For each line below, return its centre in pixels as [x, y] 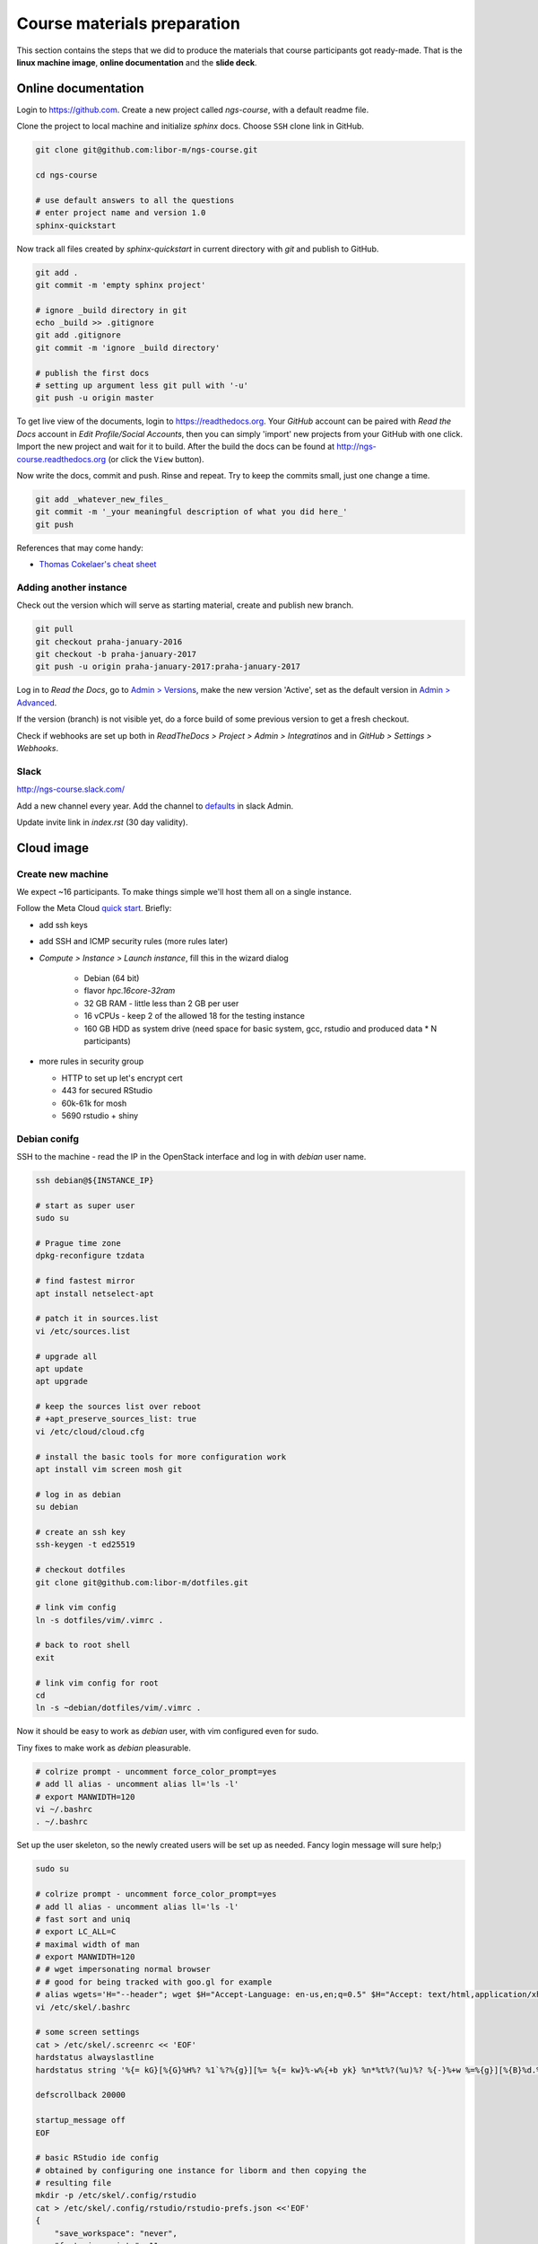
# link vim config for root [97, 1683]
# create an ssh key [80, 1532]
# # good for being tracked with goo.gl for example [154, 1982]
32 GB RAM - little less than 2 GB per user [161, 1003]
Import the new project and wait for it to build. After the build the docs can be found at [176, 447]
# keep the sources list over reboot [118, 1407]
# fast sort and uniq [83, 1919]
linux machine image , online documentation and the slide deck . [137, 62]
